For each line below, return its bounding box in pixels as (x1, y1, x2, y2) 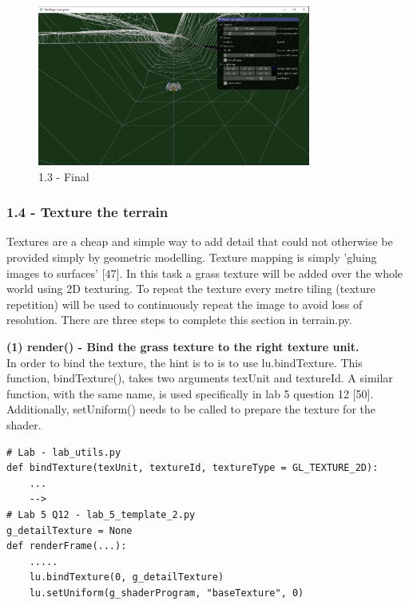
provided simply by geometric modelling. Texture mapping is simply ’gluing (6, 249, 377, 266)
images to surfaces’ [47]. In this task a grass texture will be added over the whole (6, 264, 403, 281)
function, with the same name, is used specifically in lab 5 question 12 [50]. (6, 385, 374, 401)
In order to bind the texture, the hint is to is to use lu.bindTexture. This (6, 354, 363, 370)
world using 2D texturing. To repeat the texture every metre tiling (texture (6, 280, 375, 297)
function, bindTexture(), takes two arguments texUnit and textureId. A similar (6, 370, 393, 386)
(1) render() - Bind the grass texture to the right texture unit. (6, 338, 359, 355)
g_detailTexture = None (6, 524, 133, 536)
